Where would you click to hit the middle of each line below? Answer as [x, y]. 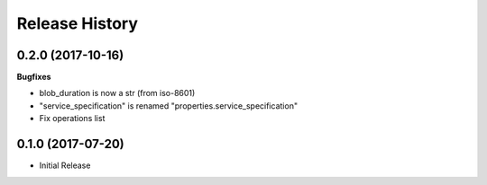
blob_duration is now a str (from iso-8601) [117, 93]
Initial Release [65, 165]
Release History [78, 23]
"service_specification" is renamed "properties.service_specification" [168, 106]
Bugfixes [34, 77]
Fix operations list [72, 119]
